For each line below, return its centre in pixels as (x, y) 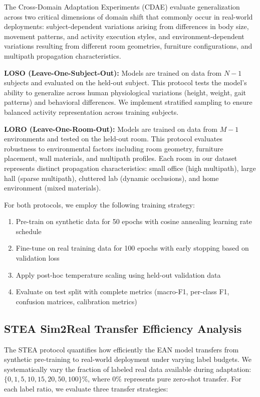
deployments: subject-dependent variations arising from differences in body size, (126, 26)
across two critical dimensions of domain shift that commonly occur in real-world (128, 16)
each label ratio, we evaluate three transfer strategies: (86, 389)
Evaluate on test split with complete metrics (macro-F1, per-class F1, (122, 291)
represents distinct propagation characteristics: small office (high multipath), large (130, 168)
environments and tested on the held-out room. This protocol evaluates (113, 139)
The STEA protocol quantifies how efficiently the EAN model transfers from (121, 349)
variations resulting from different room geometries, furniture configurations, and (128, 46)
